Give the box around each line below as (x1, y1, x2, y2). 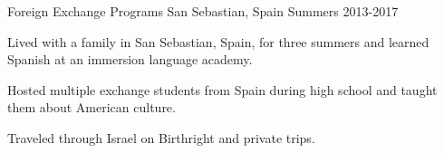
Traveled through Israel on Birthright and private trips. (7, 128, 315, 147)
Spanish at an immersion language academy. (7, 50, 253, 69)
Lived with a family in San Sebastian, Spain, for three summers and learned (7, 32, 430, 51)
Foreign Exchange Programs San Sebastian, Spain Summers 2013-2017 (7, 2, 399, 20)
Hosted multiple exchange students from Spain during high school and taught (7, 80, 438, 99)
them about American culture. (7, 98, 176, 117)
